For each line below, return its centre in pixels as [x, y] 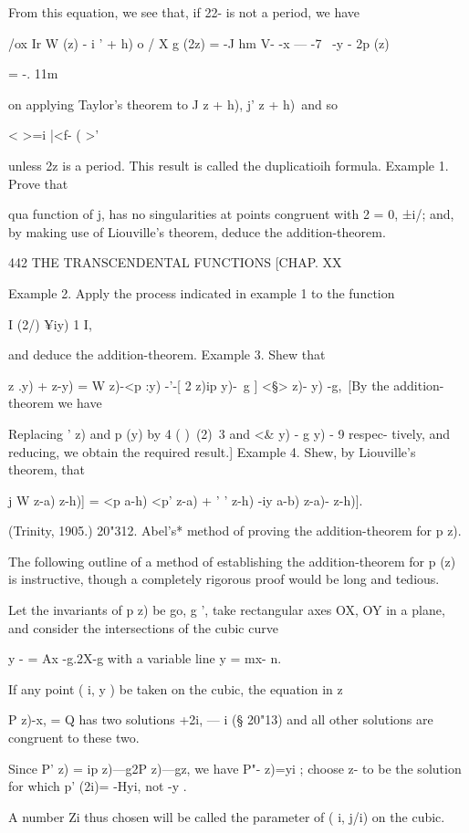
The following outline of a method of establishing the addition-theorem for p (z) [232, 561]
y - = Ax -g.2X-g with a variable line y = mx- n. [145, 658]
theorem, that [47, 469]
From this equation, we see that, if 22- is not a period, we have [184, 12]
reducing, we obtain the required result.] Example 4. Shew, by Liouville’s [212, 451]
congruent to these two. [74, 738]
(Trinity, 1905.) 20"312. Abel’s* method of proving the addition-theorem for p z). [235, 531]
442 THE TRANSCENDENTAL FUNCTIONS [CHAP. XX [175, 262]
